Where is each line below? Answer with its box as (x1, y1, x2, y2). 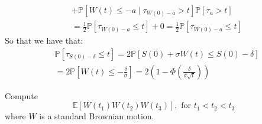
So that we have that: (5, 34, 83, 47)
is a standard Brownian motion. (39, 110, 154, 122)
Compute (5, 89, 38, 102)
